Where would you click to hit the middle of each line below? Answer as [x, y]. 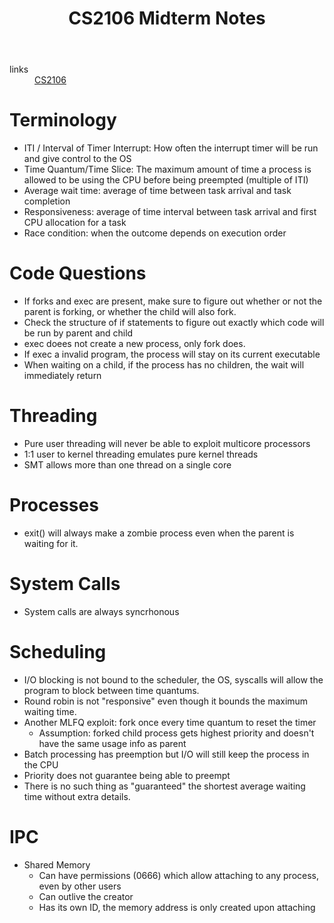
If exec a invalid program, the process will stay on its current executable [172, 354]
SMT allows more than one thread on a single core [127, 465]
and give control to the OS [77, 159]
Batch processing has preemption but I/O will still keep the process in [166, 754]
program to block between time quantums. [111, 690]
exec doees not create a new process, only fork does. [134, 344]
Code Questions [78, 273]
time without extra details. [77, 796]
